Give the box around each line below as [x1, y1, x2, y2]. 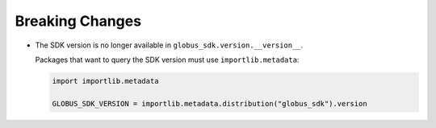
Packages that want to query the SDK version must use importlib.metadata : [35, 55, 300, 64]
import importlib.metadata [52, 76, 159, 85]
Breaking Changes [15, 12, 141, 30]
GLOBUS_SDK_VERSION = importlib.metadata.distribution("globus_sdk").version [52, 99, 367, 108]
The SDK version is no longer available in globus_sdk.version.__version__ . [35, 40, 304, 50]
